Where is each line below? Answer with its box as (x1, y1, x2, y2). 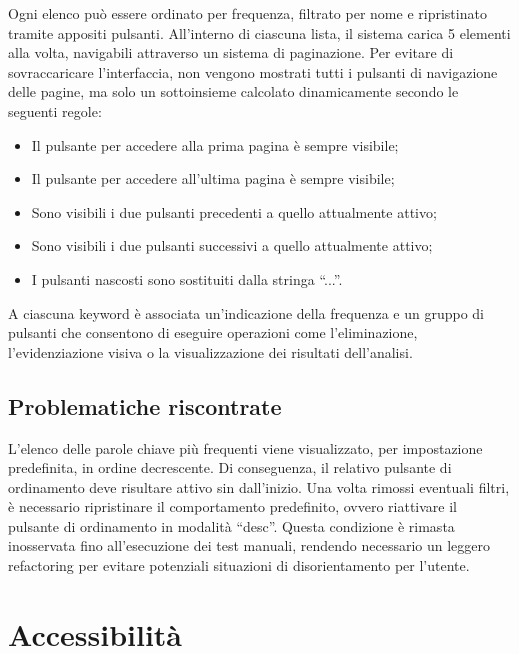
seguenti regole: (8, 100, 102, 121)
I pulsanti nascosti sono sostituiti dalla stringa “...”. (31, 268, 343, 289)
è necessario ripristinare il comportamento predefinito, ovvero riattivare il (8, 496, 457, 517)
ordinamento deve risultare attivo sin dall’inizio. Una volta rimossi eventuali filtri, (8, 476, 510, 497)
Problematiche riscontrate (8, 390, 282, 421)
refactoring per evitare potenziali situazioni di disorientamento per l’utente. (8, 555, 470, 576)
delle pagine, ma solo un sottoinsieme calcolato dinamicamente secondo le (8, 81, 459, 102)
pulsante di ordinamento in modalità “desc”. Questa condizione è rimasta (8, 515, 455, 536)
